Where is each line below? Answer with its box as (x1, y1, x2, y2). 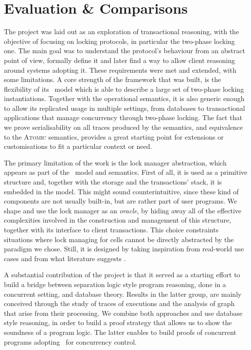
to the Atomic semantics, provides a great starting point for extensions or (4, 131, 224, 142)
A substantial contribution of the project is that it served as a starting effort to (4, 269, 240, 280)
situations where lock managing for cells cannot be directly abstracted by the (4, 234, 234, 244)
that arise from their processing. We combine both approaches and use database (4, 308, 243, 318)
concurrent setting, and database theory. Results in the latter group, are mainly (4, 288, 242, 299)
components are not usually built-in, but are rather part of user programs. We (4, 196, 237, 206)
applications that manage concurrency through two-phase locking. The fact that (4, 112, 242, 123)
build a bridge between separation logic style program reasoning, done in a (4, 279, 226, 289)
